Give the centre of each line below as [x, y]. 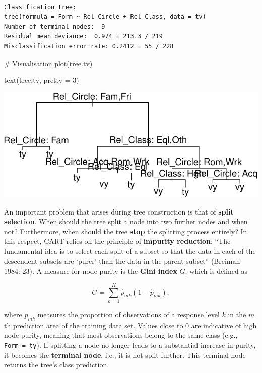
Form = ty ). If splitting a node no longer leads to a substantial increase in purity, [130, 344]
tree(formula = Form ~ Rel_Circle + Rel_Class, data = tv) [105, 17]
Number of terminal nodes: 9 [55, 26]
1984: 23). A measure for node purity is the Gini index [91, 271]
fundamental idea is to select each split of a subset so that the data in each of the [130, 251]
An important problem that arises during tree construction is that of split [119, 211]
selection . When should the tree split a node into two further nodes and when [126, 221]
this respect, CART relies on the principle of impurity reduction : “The [117, 241]
